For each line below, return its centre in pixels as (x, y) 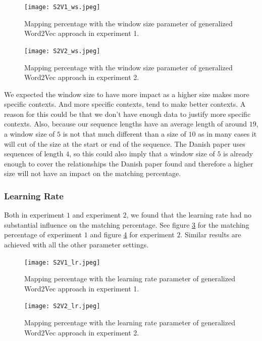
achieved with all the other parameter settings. (76, 245)
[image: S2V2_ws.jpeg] (62, 51)
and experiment (96, 215)
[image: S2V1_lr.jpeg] (62, 262)
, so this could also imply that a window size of (142, 154)
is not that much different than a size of (124, 134)
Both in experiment (34, 215)
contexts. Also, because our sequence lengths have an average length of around (126, 124)
